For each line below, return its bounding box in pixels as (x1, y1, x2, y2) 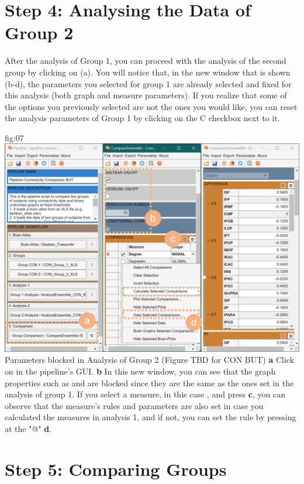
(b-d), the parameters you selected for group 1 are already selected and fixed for (5, 77, 292, 90)
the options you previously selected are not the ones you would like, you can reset (5, 100, 298, 112)
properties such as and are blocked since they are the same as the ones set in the (5, 376, 294, 389)
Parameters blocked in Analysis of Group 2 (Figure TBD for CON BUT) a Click (5, 353, 295, 366)
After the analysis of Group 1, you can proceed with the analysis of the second (5, 54, 286, 67)
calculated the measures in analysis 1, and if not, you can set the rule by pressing (5, 411, 296, 423)
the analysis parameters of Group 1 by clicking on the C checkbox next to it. (5, 112, 280, 124)
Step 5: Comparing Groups (5, 456, 227, 480)
